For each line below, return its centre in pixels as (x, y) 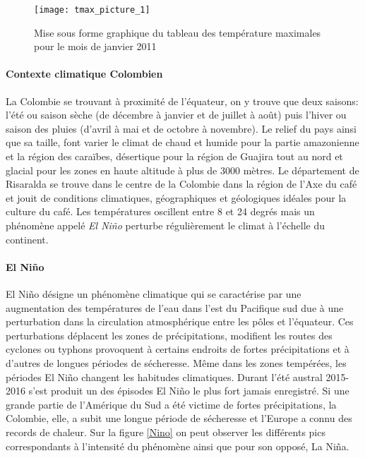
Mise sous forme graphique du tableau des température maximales (178, 32)
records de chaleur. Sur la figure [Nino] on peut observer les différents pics (166, 432)
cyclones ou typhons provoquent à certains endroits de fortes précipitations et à (178, 349)
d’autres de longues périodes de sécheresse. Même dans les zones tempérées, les (176, 362)
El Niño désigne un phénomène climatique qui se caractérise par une (154, 293)
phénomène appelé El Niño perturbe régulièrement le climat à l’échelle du (166, 225)
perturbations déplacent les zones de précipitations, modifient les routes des (169, 335)
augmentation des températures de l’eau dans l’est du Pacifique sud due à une (175, 307)
